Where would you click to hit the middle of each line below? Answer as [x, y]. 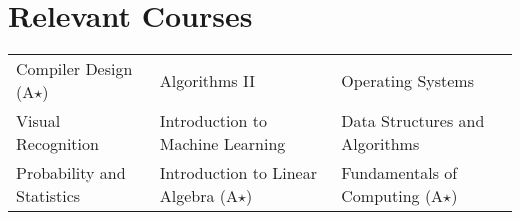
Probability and [71, 173]
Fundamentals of [399, 173]
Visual [38, 121]
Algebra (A [198, 196]
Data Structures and [413, 121]
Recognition [57, 144]
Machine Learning [222, 144]
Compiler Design [74, 69]
